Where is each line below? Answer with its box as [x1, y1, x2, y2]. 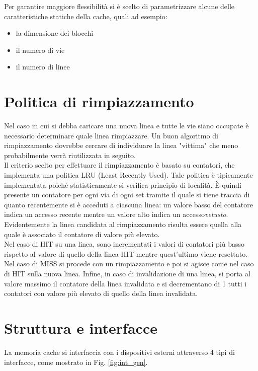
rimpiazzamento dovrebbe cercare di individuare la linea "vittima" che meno [4, 140, 238, 151]
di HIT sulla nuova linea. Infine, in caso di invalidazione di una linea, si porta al [4, 268, 250, 278]
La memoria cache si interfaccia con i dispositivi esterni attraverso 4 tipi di [4, 346, 235, 357]
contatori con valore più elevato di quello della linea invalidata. [4, 288, 198, 299]
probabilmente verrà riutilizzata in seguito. [4, 150, 136, 160]
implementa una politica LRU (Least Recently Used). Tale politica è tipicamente [4, 170, 253, 180]
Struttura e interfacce [4, 317, 157, 338]
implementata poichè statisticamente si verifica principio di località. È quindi [4, 179, 241, 190]
